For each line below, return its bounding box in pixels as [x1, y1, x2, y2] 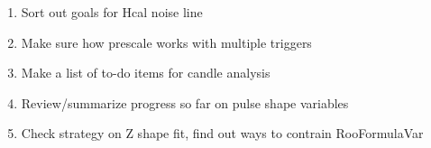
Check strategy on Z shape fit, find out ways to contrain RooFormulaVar [21, 124, 424, 143]
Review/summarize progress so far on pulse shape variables [21, 93, 349, 112]
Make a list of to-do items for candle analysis [21, 63, 271, 82]
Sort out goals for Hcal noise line [21, 3, 203, 21]
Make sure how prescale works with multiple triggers [21, 32, 312, 51]
